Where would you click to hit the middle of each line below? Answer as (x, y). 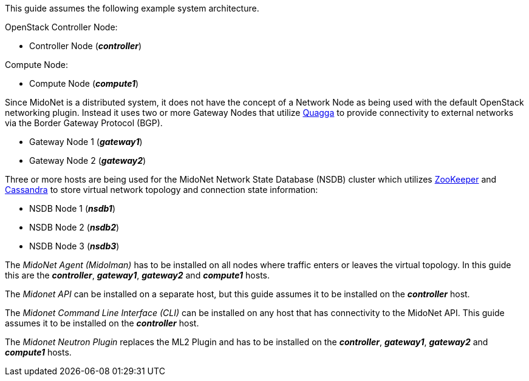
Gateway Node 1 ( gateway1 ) (86, 142)
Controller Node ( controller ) (86, 46)
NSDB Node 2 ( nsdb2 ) (74, 227)
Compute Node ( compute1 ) (84, 83)
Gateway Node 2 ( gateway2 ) (88, 160)
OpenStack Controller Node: (61, 27)
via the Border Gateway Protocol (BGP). (84, 123)
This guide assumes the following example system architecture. (132, 8)
